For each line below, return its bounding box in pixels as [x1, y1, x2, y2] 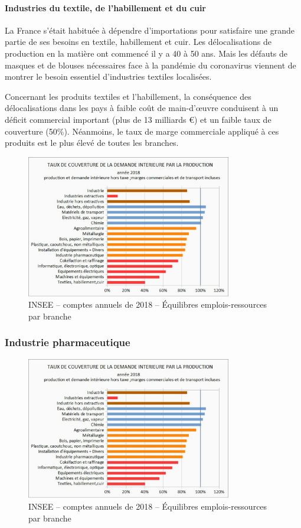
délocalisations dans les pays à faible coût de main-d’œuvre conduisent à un [5, 102, 279, 114]
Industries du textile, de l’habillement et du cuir [5, 1, 207, 14]
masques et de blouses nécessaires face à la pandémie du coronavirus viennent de [5, 58, 296, 71]
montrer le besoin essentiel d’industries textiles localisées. [5, 70, 212, 83]
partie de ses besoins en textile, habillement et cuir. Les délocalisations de [5, 35, 271, 48]
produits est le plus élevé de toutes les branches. [5, 136, 179, 149]
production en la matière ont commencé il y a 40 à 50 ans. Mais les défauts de [5, 47, 288, 59]
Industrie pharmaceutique [5, 335, 130, 350]
